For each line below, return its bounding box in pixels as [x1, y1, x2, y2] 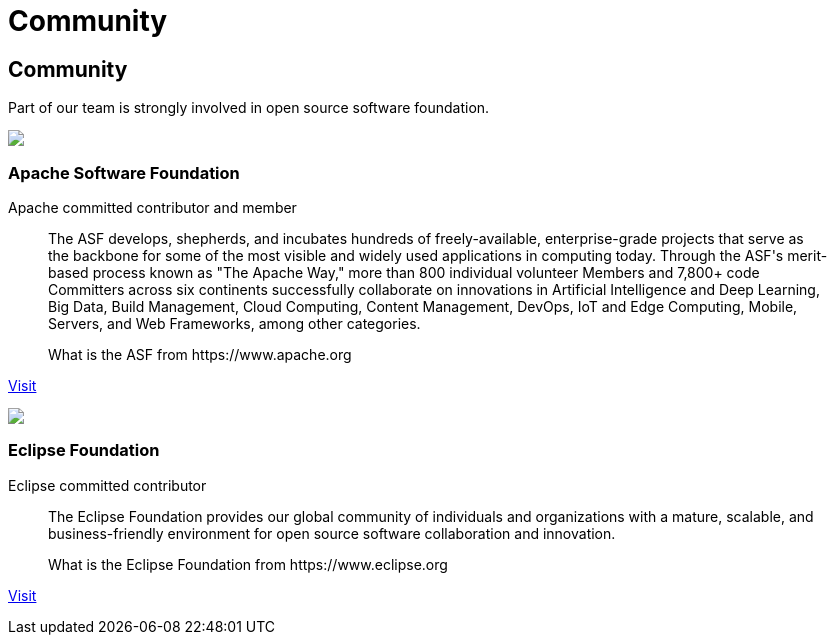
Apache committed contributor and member [8, 198, 297, 216]
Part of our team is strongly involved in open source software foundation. [8, 99, 490, 117]
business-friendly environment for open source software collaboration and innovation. [48, 524, 616, 542]
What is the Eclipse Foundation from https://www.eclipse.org [48, 555, 448, 573]
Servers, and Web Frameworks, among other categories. [48, 314, 421, 332]
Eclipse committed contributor [8, 476, 207, 494]
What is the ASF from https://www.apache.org [48, 345, 352, 363]
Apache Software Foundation [8, 162, 240, 183]
